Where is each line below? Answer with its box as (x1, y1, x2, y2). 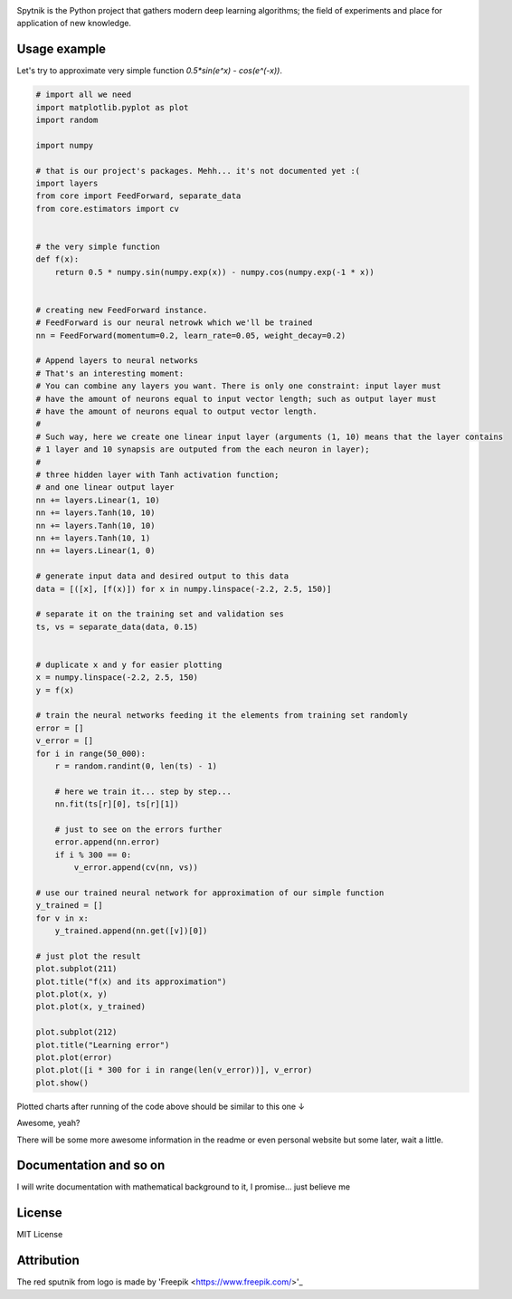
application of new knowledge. (16, 18, 131, 29)
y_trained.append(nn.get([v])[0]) (54, 926, 208, 936)
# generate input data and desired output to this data (35, 571, 289, 581)
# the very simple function (35, 241, 160, 252)
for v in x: (35, 912, 90, 923)
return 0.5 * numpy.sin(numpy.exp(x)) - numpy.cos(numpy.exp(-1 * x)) (54, 267, 375, 277)
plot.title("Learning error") (35, 1039, 170, 1050)
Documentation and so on (16, 1158, 166, 1173)
